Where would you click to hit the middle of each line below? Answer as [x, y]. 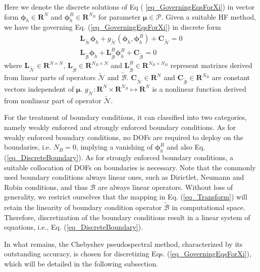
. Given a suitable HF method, [209, 16]
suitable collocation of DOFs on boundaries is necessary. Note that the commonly [130, 167]
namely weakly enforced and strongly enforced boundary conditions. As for [120, 127]
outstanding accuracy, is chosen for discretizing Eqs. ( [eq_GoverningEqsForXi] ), [128, 254]
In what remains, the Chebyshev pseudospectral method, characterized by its [123, 244]
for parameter [119, 16]
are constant [231, 77]
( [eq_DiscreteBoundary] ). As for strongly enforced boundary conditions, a [119, 157]
